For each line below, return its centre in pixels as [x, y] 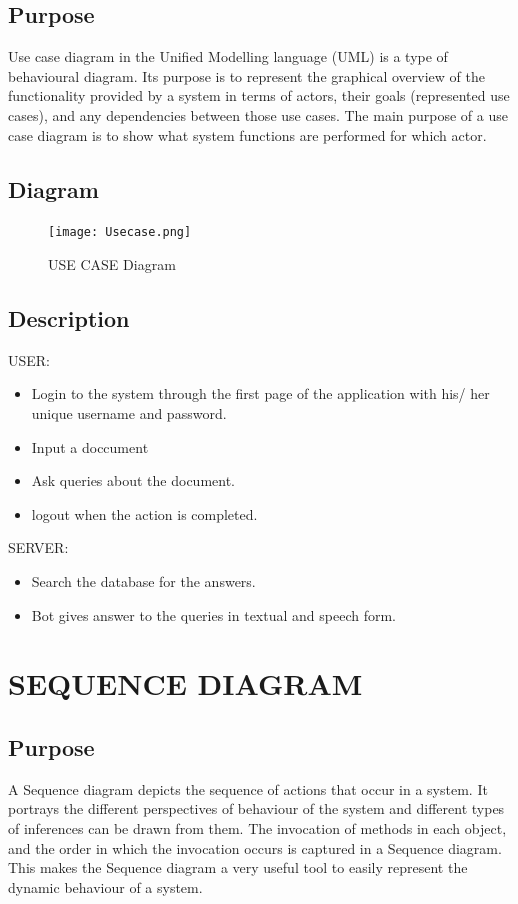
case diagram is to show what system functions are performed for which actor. [247, 134]
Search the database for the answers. [143, 580]
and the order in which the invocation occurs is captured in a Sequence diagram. [255, 847]
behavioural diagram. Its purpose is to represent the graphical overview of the [246, 75]
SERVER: [38, 547]
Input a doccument [90, 446]
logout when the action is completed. [144, 513]
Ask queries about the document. [133, 480]
